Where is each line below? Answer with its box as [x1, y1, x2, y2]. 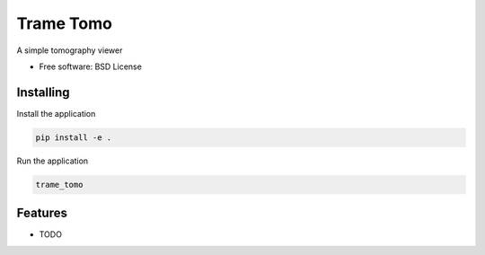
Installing [16, 84, 71, 100]
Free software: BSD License [39, 61, 143, 72]
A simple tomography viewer [16, 45, 123, 56]
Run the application [16, 155, 89, 166]
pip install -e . [35, 132, 112, 143]
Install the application [16, 108, 96, 119]
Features [16, 206, 67, 221]
